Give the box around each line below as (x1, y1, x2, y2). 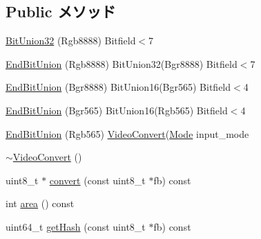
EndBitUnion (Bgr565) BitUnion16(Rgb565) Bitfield (6, 103, 228, 117)
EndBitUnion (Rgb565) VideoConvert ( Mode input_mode (6, 126, 249, 141)
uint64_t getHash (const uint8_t (6, 219, 146, 233)
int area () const (6, 196, 75, 211)
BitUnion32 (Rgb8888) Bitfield (6, 33, 136, 48)
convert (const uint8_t (49, 172, 146, 187)
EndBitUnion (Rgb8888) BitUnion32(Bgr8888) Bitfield (6, 56, 238, 71)
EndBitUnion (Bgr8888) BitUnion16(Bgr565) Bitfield (6, 80, 231, 94)
